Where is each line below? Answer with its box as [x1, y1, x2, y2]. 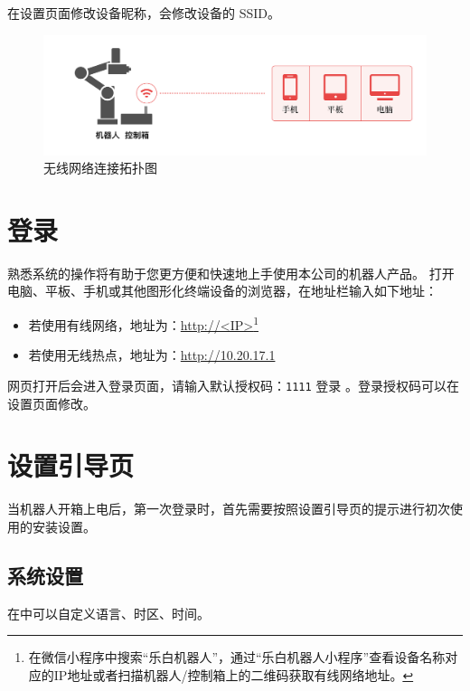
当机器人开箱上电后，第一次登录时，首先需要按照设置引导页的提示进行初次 [7, 499, 450, 518]
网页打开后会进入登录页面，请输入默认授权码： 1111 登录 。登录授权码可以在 [7, 375, 459, 394]
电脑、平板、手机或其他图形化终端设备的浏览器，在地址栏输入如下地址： [7, 281, 437, 300]
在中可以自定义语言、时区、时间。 [7, 603, 210, 622]
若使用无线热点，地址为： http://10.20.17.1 [28, 345, 276, 364]
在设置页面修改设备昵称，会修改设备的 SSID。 [7, 4, 280, 22]
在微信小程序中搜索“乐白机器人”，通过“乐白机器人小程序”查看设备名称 [28, 648, 446, 667]
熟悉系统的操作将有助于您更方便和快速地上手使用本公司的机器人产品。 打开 [7, 263, 455, 282]
